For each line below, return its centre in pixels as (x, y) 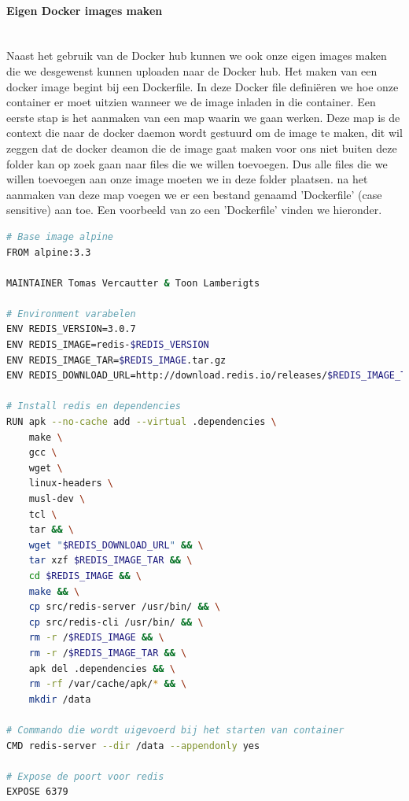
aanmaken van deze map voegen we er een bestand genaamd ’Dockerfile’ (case (194, 194)
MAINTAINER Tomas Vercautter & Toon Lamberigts (133, 283)
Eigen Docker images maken (85, 10)
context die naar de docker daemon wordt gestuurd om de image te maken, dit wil (204, 133)
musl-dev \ (57, 499)
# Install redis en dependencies (94, 406)
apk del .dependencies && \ (102, 668)
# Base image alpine (60, 236)
